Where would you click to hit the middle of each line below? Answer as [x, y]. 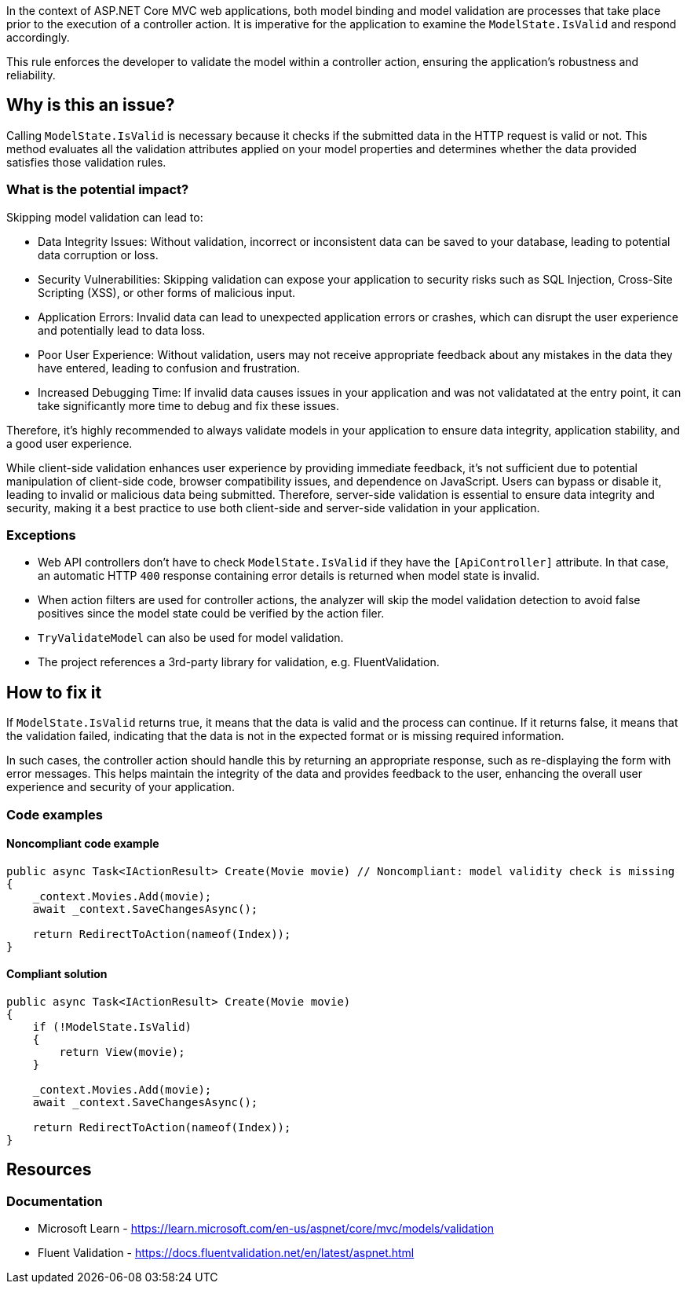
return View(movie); [122, 1052]
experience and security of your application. [121, 787]
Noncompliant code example [83, 844]
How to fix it [54, 692]
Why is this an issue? [91, 105]
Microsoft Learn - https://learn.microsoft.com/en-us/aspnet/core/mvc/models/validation [266, 1229]
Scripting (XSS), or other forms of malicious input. [167, 292]
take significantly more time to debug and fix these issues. [189, 405]
